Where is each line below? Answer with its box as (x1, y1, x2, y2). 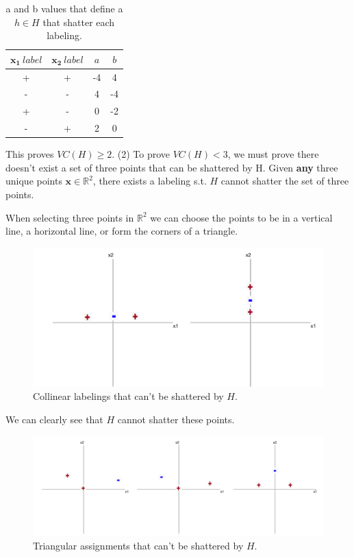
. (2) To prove (112, 147, 170, 161)
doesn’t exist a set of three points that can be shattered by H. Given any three (5, 160, 338, 174)
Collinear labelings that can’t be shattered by (33, 389, 224, 403)
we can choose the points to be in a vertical (150, 210, 333, 224)
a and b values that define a (5, 1, 123, 15)
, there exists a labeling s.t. (92, 174, 207, 188)
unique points (5, 174, 62, 188)
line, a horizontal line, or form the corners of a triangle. (5, 224, 238, 238)
